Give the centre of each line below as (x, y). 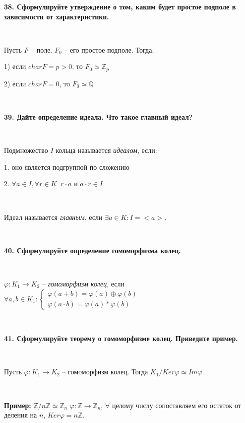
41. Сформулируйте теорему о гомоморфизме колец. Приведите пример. (121, 338)
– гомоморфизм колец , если (83, 283)
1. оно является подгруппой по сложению (67, 167)
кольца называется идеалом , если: (106, 150)
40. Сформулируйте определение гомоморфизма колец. (92, 250)
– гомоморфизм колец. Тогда (105, 372)
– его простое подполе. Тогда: (109, 49)
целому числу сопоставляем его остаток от (176, 405)
